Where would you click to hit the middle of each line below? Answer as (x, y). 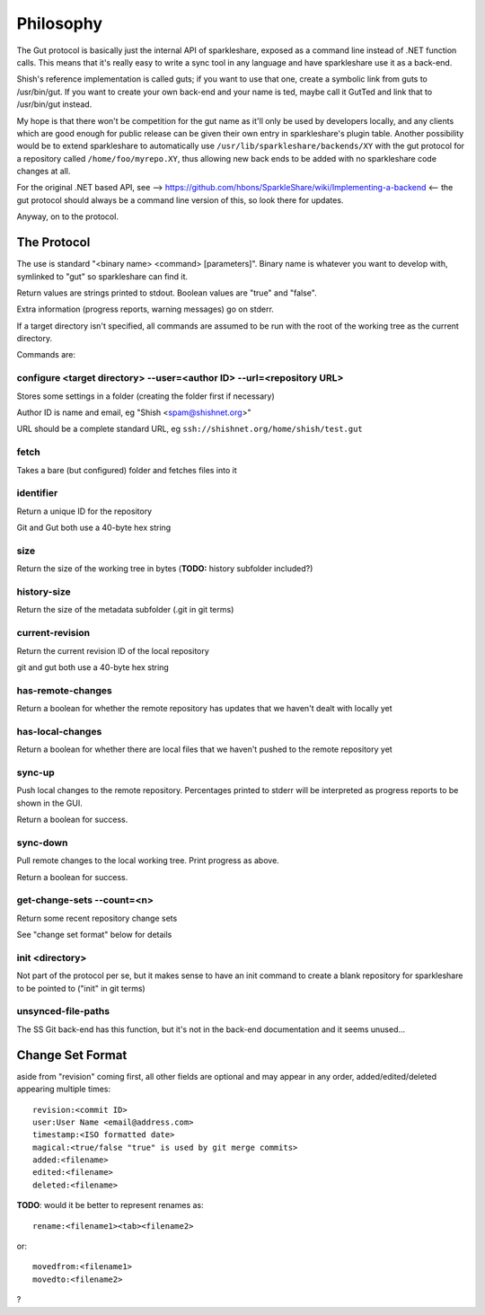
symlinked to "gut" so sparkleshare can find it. (102, 276)
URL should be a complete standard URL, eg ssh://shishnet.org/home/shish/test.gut (190, 429)
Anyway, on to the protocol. (67, 216)
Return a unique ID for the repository (84, 511)
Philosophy (60, 23)
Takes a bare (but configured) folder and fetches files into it (127, 470)
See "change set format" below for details (94, 935)
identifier (37, 493)
